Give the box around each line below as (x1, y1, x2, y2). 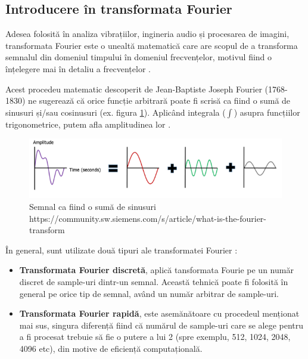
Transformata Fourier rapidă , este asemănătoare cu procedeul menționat (19, 307, 300, 320)
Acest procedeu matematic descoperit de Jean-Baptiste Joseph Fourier (5, 82, 262, 95)
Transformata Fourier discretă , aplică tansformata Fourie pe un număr (19, 264, 294, 276)
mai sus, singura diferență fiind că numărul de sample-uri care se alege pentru (19, 318, 304, 331)
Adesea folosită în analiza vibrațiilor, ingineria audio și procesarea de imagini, (5, 27, 290, 40)
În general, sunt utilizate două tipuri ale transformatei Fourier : (5, 243, 238, 256)
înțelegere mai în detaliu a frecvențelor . (5, 62, 151, 75)
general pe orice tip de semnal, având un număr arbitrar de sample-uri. (19, 287, 279, 299)
